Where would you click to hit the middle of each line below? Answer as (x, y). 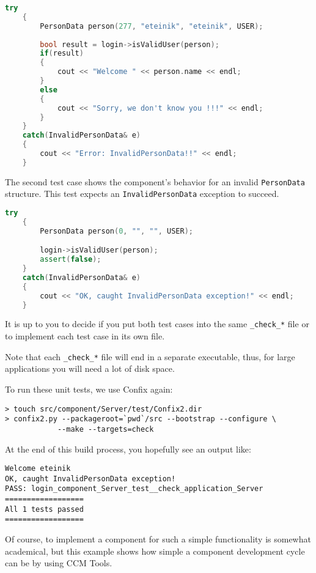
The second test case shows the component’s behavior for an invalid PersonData (155, 181)
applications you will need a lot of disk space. (90, 368)
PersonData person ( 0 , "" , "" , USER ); (116, 231)
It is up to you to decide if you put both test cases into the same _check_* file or (157, 324)
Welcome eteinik (38, 469)
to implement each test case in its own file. (85, 336)
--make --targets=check (105, 429)
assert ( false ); (71, 260)
